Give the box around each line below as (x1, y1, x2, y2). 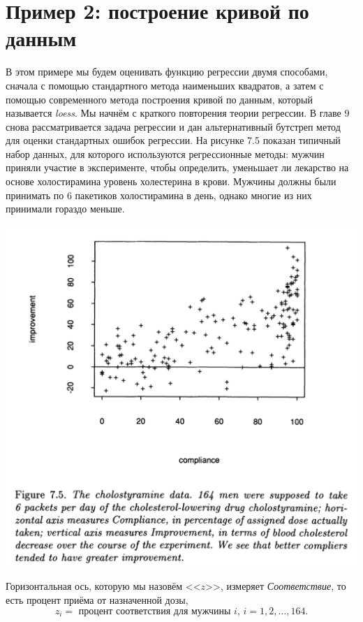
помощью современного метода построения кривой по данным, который (6, 92, 313, 106)
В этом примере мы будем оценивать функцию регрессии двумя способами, (6, 64, 328, 79)
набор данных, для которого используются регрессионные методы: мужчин (6, 146, 325, 161)
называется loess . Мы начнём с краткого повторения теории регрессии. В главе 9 (6, 106, 350, 120)
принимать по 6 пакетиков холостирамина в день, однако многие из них (6, 187, 312, 202)
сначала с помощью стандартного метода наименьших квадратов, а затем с (6, 78, 324, 92)
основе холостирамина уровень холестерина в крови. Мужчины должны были (6, 174, 336, 189)
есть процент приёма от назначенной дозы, (6, 592, 188, 607)
